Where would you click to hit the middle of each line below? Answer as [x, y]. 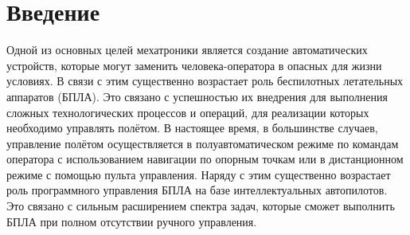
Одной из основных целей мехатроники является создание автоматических [187, 50]
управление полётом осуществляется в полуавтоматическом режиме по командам [203, 143]
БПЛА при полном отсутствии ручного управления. [132, 221]
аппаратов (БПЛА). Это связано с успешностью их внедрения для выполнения [197, 96]
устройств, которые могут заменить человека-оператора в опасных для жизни [194, 65]
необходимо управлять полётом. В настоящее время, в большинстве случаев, [192, 128]
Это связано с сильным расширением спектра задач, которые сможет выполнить [201, 206]
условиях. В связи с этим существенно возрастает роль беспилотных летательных [205, 81]
